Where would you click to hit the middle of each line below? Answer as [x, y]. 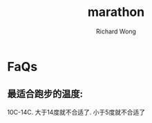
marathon [116, 12]
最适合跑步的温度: [45, 94]
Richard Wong [116, 31]
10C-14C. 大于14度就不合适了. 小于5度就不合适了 [76, 112]
